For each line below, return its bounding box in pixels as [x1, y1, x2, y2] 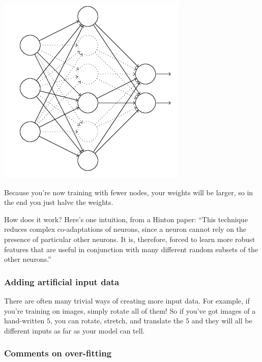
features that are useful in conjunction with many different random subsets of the [4, 244, 258, 254]
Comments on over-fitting [4, 347, 112, 359]
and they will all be [191, 315, 252, 326]
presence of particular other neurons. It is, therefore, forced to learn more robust [4, 233, 255, 244]
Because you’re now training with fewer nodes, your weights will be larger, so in [4, 187, 253, 197]
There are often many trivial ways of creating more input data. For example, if [4, 295, 250, 306]
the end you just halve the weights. [4, 197, 113, 207]
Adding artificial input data [4, 275, 120, 288]
